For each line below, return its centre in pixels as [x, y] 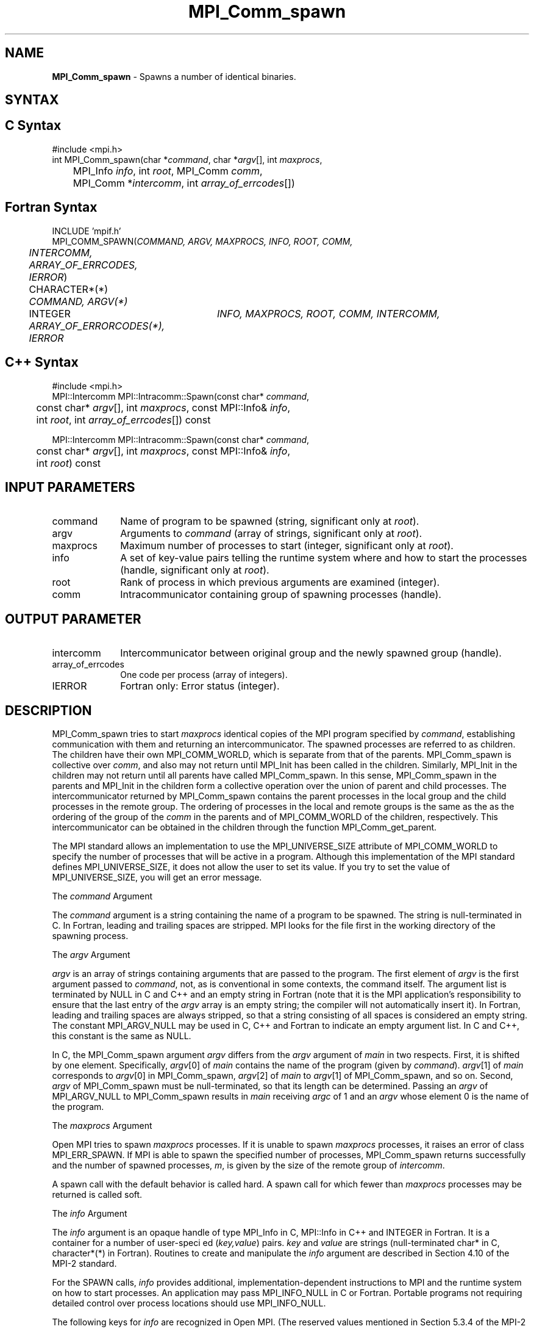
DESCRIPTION [48, 710]
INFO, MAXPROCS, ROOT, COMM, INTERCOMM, [328, 313]
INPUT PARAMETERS [70, 487]
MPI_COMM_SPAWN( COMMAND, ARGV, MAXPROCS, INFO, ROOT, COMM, [202, 241]
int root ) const [69, 463]
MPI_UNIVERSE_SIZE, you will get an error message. [157, 877]
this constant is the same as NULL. [122, 1036]
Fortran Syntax [51, 207]
